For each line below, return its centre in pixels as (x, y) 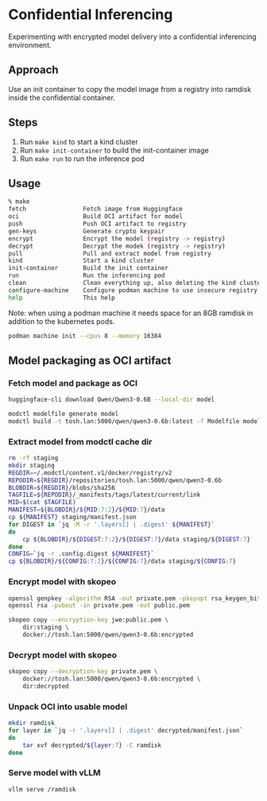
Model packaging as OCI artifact (90, 360)
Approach (33, 70)
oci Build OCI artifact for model (95, 217)
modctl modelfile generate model (64, 414)
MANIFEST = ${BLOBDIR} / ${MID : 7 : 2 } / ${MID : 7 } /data (87, 510)
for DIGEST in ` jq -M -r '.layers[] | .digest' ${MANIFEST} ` (112, 524)
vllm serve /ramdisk (43, 789)
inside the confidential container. (62, 98)
